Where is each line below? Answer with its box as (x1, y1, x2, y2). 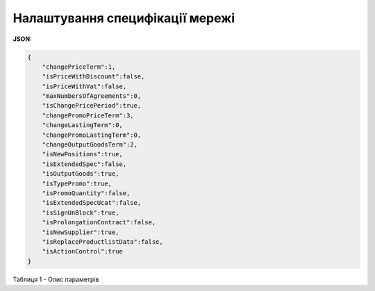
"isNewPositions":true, (42, 150, 123, 158)
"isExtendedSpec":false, (42, 160, 127, 168)
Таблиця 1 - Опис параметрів (12, 275, 99, 283)
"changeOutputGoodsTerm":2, (42, 141, 138, 149)
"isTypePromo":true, (42, 179, 112, 188)
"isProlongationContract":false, (42, 219, 156, 226)
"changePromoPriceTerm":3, (42, 111, 135, 119)
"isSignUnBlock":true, (42, 208, 119, 217)
